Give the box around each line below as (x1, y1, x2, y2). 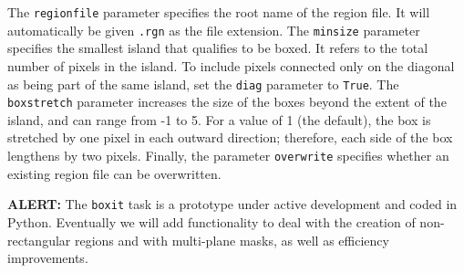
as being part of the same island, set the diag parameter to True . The (7, 74, 399, 93)
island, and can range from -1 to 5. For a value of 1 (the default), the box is (7, 110, 431, 129)
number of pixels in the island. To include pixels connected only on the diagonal (7, 56, 455, 75)
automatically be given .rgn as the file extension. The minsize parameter (7, 20, 420, 39)
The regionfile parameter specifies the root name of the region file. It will (7, 3, 430, 21)
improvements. (7, 248, 88, 268)
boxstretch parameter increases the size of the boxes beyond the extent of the (7, 92, 447, 111)
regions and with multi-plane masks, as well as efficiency (74, 230, 389, 249)
